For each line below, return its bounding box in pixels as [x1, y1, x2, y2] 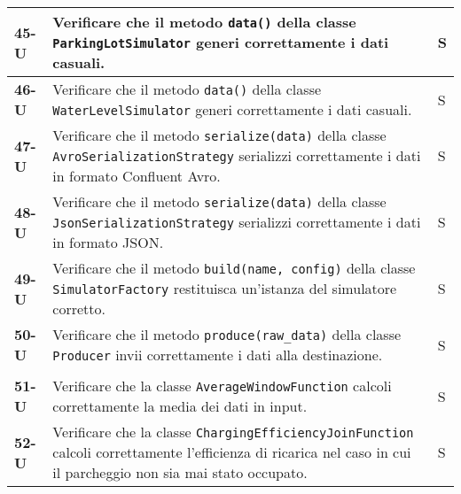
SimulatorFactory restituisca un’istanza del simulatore [52, 278, 397, 298]
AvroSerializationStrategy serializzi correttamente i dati [52, 145, 421, 166]
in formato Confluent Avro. [52, 166, 221, 186]
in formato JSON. [52, 232, 164, 252]
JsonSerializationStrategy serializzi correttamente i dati [52, 212, 421, 232]
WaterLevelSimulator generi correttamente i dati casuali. [52, 99, 412, 120]
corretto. [52, 298, 106, 319]
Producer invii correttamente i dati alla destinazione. [52, 344, 383, 365]
